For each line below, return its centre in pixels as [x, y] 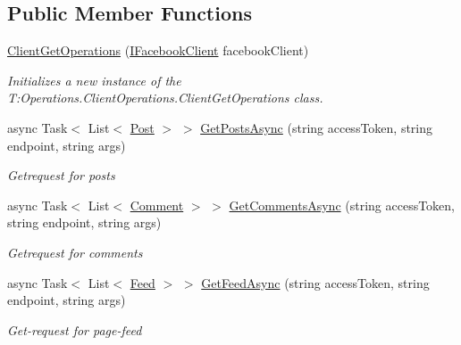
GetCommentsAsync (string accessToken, [342, 205]
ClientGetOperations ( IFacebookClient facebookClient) [158, 50]
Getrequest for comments [75, 252]
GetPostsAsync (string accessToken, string [317, 127]
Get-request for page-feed [75, 329]
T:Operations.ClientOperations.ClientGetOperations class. [165, 98]
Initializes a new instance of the [94, 80]
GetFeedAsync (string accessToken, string [315, 282]
